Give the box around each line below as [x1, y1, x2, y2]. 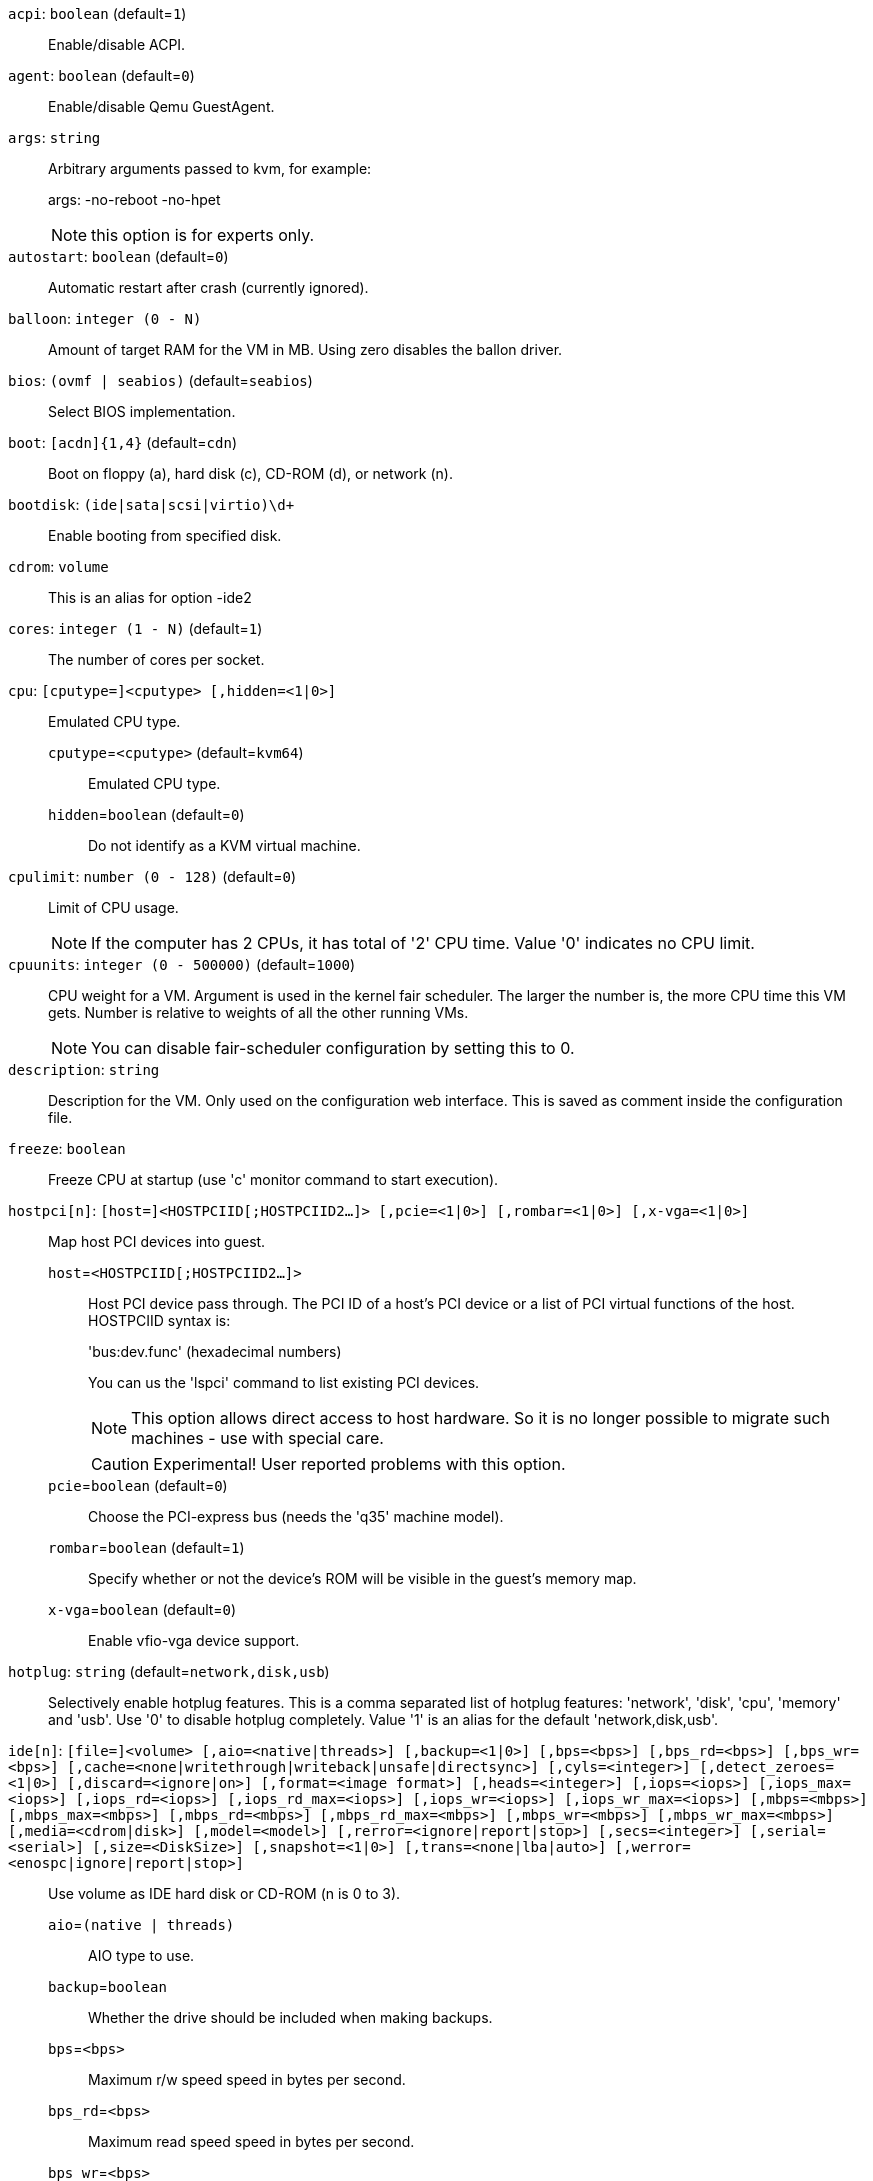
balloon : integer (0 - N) [8, 310, 202, 327]
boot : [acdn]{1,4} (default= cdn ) [8, 434, 237, 451]
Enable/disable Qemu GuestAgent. [48, 98, 275, 115]
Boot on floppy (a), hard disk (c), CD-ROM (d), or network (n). [48, 465, 454, 482]
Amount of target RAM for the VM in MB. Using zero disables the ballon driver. [48, 341, 563, 358]
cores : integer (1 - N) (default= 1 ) [8, 620, 263, 637]
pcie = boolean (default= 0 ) [48, 1477, 228, 1494]
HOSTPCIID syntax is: [88, 1312, 231, 1329]
